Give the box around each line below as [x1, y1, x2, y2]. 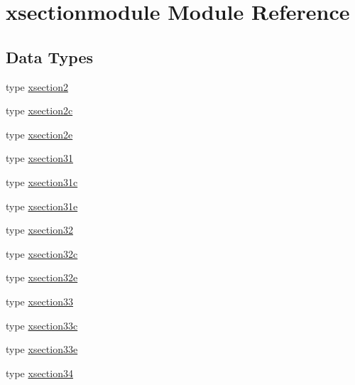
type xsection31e [6, 198, 78, 213]
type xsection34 [6, 365, 73, 380]
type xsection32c [6, 246, 78, 261]
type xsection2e [6, 126, 73, 141]
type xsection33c [6, 318, 78, 332]
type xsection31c [6, 174, 78, 189]
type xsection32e [6, 270, 78, 285]
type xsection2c [6, 103, 73, 118]
